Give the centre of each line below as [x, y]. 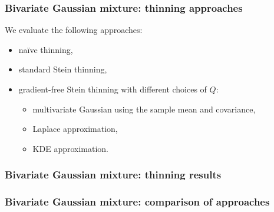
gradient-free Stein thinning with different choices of [113, 89]
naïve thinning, [46, 49]
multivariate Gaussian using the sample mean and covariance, [144, 109]
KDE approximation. [71, 148]
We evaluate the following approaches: [74, 30]
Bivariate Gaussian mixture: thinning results [113, 175]
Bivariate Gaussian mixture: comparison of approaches [137, 202]
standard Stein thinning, [63, 69]
